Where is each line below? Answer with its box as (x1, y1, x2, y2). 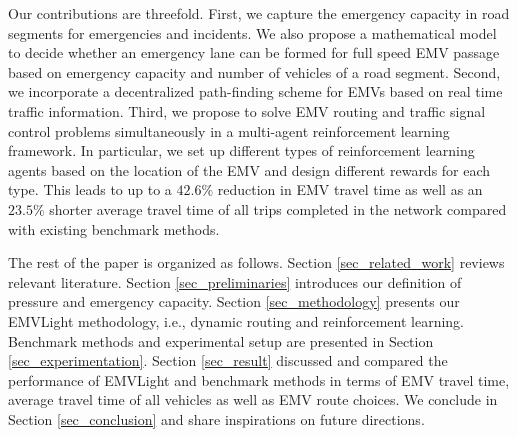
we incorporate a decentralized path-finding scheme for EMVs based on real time (8, 81, 503, 102)
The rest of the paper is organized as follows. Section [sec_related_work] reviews (8, 252, 505, 273)
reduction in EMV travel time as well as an (217, 179, 483, 200)
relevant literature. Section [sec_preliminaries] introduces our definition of (8, 271, 462, 292)
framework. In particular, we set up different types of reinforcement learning (8, 140, 475, 161)
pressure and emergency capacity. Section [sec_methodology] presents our (8, 291, 460, 312)
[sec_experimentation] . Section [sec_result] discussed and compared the (8, 350, 448, 371)
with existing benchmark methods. (8, 218, 220, 239)
